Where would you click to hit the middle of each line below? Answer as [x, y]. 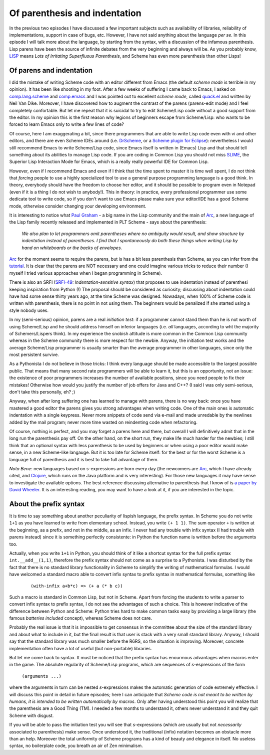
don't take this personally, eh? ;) [42, 392]
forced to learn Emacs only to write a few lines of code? [67, 124]
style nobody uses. [29, 310]
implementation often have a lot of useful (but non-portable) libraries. [81, 648]
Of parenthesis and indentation [75, 13]
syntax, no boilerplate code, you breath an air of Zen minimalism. [76, 746]
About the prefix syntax [47, 504]
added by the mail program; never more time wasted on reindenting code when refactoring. [103, 422]
